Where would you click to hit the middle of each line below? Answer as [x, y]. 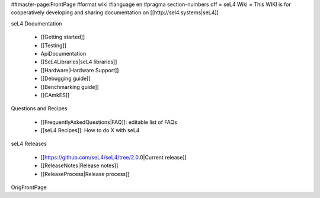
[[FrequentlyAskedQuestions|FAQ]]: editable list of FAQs [109, 122]
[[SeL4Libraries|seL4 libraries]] [79, 62]
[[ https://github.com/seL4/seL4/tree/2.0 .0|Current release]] [113, 157]
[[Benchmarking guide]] [70, 87]
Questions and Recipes [39, 108]
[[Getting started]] [63, 37]
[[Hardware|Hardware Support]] [80, 70]
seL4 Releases [29, 144]
